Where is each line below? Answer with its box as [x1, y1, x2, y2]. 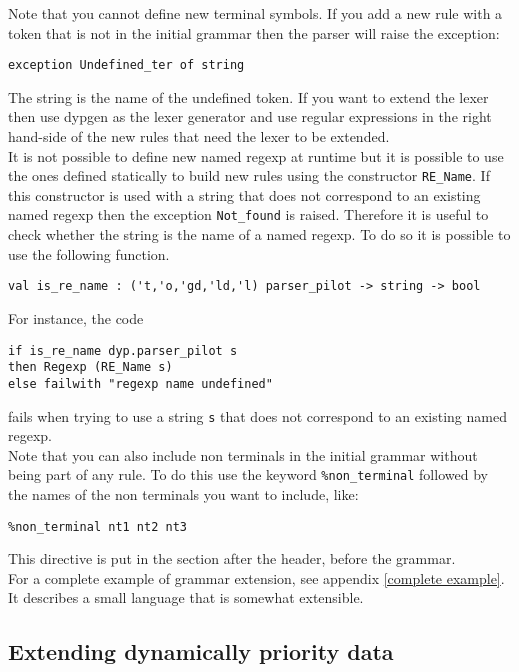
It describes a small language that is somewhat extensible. [8, 587, 364, 608]
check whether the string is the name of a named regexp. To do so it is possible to [8, 224, 511, 245]
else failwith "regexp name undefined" [8, 376, 273, 391]
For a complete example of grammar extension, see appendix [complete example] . [8, 567, 505, 588]
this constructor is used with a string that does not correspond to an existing [8, 184, 481, 205]
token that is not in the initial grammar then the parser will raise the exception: [8, 22, 500, 43]
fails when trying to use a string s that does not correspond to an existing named [8, 405, 507, 426]
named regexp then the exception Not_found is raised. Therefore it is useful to [8, 204, 489, 225]
